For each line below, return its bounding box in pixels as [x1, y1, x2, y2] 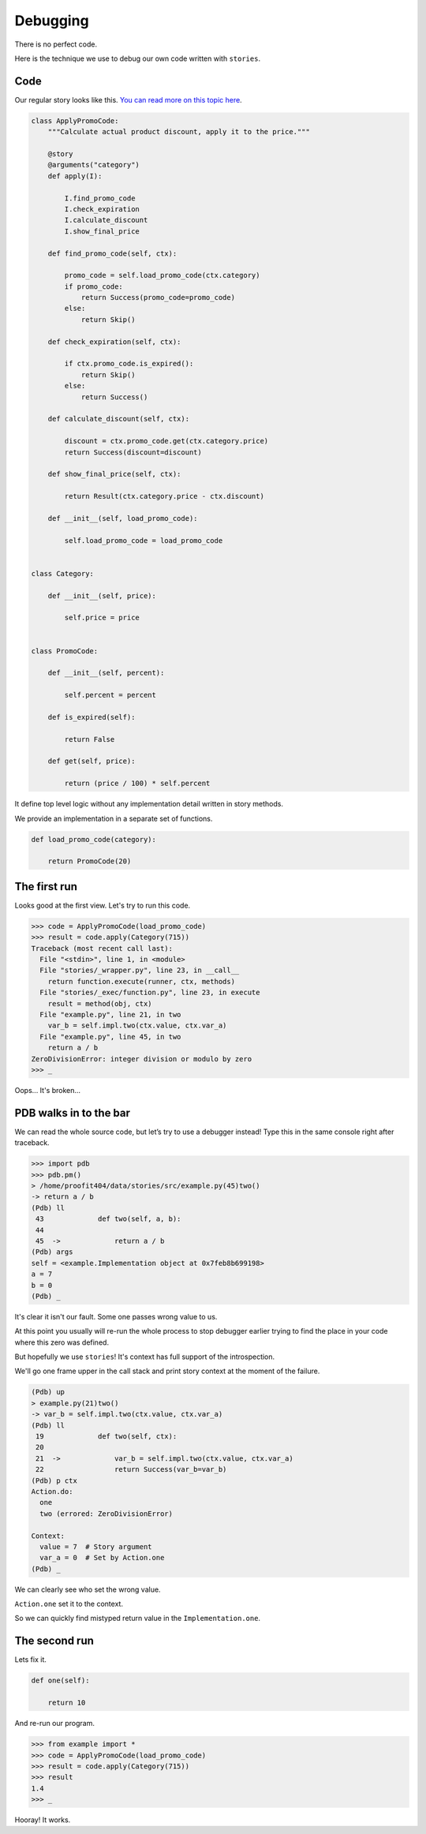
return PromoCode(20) [47, 857, 132, 866]
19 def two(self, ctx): [35, 1432, 177, 1441]
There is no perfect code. [14, 39, 98, 49]
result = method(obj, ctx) [47, 999, 153, 1008]
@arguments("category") [47, 160, 140, 170]
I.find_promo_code [64, 193, 136, 203]
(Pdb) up [31, 1387, 65, 1397]
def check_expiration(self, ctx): [47, 337, 181, 346]
